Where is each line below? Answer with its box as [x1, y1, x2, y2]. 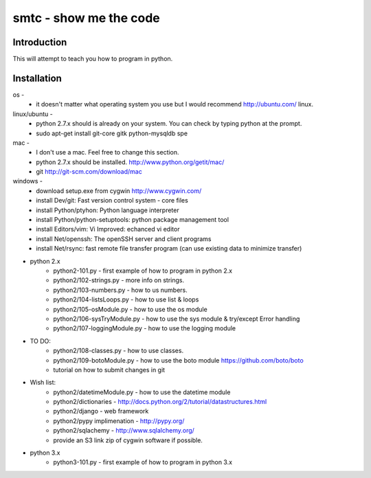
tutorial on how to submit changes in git [53, 365, 165, 374]
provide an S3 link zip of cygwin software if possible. [53, 436, 203, 444]
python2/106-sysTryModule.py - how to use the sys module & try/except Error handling [53, 315, 300, 323]
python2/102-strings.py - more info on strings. [53, 276, 185, 284]
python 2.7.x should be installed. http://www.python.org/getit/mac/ [36, 158, 225, 166]
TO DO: [30, 337, 52, 345]
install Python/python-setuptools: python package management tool [36, 216, 229, 224]
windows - [12, 177, 43, 185]
